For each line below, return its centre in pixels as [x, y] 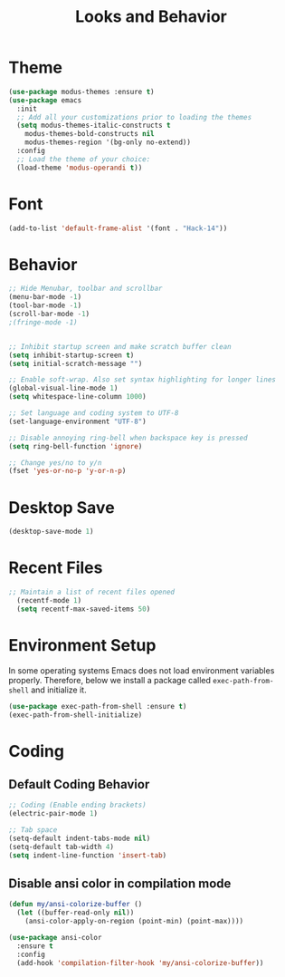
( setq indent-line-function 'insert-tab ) [88, 855]
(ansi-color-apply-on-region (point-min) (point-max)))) [134, 922]
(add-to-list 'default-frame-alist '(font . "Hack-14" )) [118, 228]
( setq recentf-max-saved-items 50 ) [84, 609]
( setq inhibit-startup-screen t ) [71, 355]
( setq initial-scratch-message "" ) [76, 363]
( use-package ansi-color [55, 938]
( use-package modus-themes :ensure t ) [81, 92]
